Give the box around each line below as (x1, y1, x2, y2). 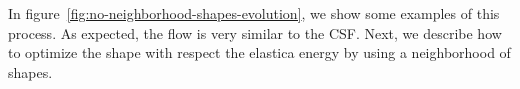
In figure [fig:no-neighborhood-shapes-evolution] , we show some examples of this (8, 3, 500, 23)
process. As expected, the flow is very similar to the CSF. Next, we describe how (8, 22, 502, 43)
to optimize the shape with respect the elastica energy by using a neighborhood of (8, 42, 511, 63)
